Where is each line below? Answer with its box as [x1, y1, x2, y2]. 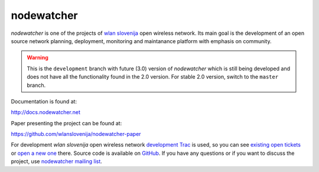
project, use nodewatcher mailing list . [11, 158, 103, 165]
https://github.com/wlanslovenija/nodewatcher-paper [11, 131, 141, 138]
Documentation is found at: [11, 98, 77, 105]
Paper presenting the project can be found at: [11, 119, 122, 126]
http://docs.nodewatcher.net [11, 109, 81, 116]
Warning [27, 54, 48, 61]
